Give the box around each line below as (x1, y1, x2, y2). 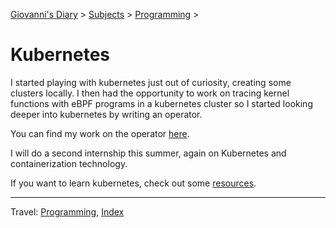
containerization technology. (10, 157, 128, 169)
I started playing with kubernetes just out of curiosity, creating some (10, 76, 292, 88)
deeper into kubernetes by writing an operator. (10, 108, 203, 120)
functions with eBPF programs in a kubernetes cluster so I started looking (10, 97, 313, 109)
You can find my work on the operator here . (10, 127, 190, 139)
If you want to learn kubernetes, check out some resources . (10, 177, 257, 189)
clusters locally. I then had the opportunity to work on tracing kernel (10, 87, 290, 99)
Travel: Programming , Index (10, 205, 125, 218)
